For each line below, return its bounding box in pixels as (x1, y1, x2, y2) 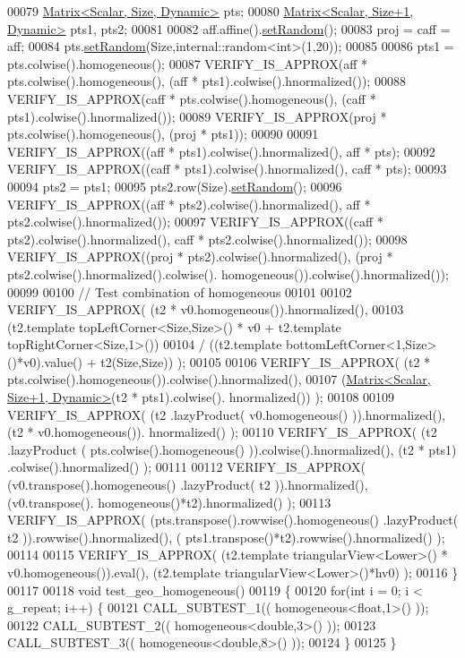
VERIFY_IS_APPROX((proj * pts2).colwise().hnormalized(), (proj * (7, 247, 393, 266)
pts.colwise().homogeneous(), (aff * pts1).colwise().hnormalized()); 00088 (7, 72, 406, 90)
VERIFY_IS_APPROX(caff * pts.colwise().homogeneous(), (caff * (7, 89, 376, 107)
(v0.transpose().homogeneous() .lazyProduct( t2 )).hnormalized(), (7, 475, 368, 494)
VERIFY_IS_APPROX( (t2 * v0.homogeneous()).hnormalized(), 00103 (7, 300, 404, 319)
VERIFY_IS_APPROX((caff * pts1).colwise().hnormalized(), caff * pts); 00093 (7, 159, 447, 178)
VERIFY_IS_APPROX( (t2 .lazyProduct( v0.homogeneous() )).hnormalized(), (7, 405, 446, 423)
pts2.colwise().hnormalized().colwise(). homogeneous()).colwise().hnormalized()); (7, 264, 449, 283)
